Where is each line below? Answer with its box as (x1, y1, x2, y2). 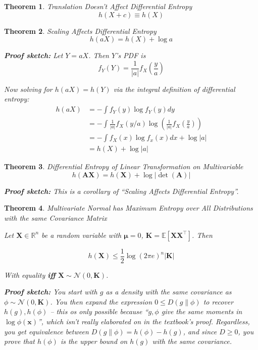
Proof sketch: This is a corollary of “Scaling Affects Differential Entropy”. (4, 185, 239, 196)
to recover (203, 296, 234, 307)
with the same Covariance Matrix (4, 212, 107, 223)
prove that (4, 336, 35, 346)
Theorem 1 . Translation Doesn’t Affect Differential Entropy (4, 1, 192, 11)
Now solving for (4, 83, 53, 94)
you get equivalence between (4, 326, 89, 336)
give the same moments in (161, 306, 242, 317)
